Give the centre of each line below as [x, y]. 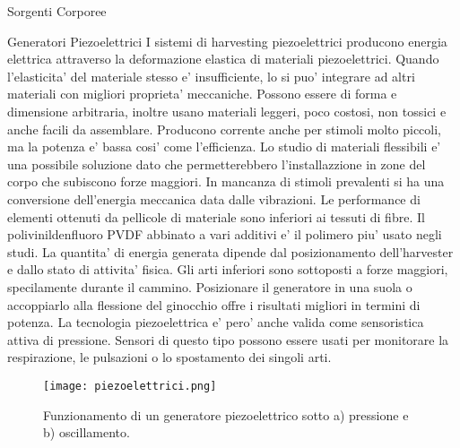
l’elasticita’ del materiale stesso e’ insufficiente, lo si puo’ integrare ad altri [211, 76]
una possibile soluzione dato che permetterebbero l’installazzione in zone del [217, 164]
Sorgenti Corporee [57, 11]
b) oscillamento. [87, 432]
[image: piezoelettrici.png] [130, 386]
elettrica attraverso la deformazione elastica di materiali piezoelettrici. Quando [223, 59]
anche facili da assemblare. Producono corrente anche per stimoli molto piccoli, [224, 129]
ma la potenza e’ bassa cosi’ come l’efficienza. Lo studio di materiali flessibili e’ [224, 146]
